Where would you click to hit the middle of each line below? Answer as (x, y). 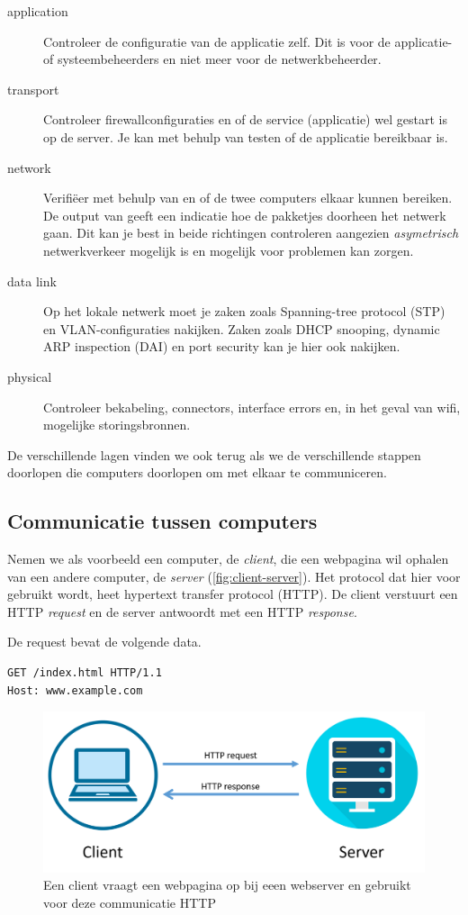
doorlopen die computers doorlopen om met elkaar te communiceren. (197, 472)
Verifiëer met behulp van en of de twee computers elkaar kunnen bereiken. (248, 198)
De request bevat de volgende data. (104, 642)
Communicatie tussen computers (162, 521)
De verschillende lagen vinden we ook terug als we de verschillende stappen (214, 454)
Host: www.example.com (75, 690)
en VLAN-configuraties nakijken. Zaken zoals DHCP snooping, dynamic (242, 328)
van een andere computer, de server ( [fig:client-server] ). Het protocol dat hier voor (234, 576)
